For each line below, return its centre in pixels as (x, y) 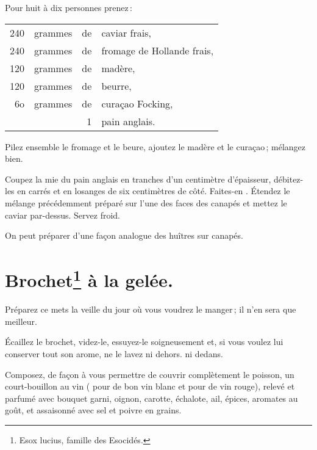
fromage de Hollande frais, (158, 50)
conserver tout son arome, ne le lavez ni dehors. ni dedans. (114, 353)
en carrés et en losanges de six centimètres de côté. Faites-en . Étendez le (154, 191)
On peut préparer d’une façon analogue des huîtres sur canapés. (124, 235)
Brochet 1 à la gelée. (89, 278)
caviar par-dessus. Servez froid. (62, 215)
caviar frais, (126, 32)
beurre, (116, 85)
